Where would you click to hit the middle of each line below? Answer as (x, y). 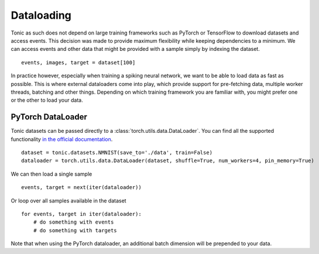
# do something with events (73, 222)
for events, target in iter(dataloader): (81, 214)
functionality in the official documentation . (62, 139)
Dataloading (41, 15)
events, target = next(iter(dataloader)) (81, 188)
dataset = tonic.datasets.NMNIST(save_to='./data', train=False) (117, 152)
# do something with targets (75, 230)
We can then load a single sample (52, 174)
